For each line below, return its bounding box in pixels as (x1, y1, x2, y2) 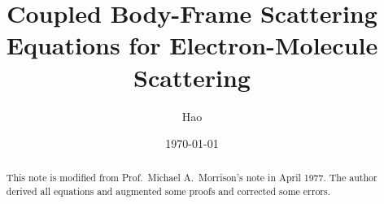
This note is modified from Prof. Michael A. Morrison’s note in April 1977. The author (6, 171, 377, 184)
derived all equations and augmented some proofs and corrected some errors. (6, 184, 331, 198)
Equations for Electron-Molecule (6, 28, 378, 62)
